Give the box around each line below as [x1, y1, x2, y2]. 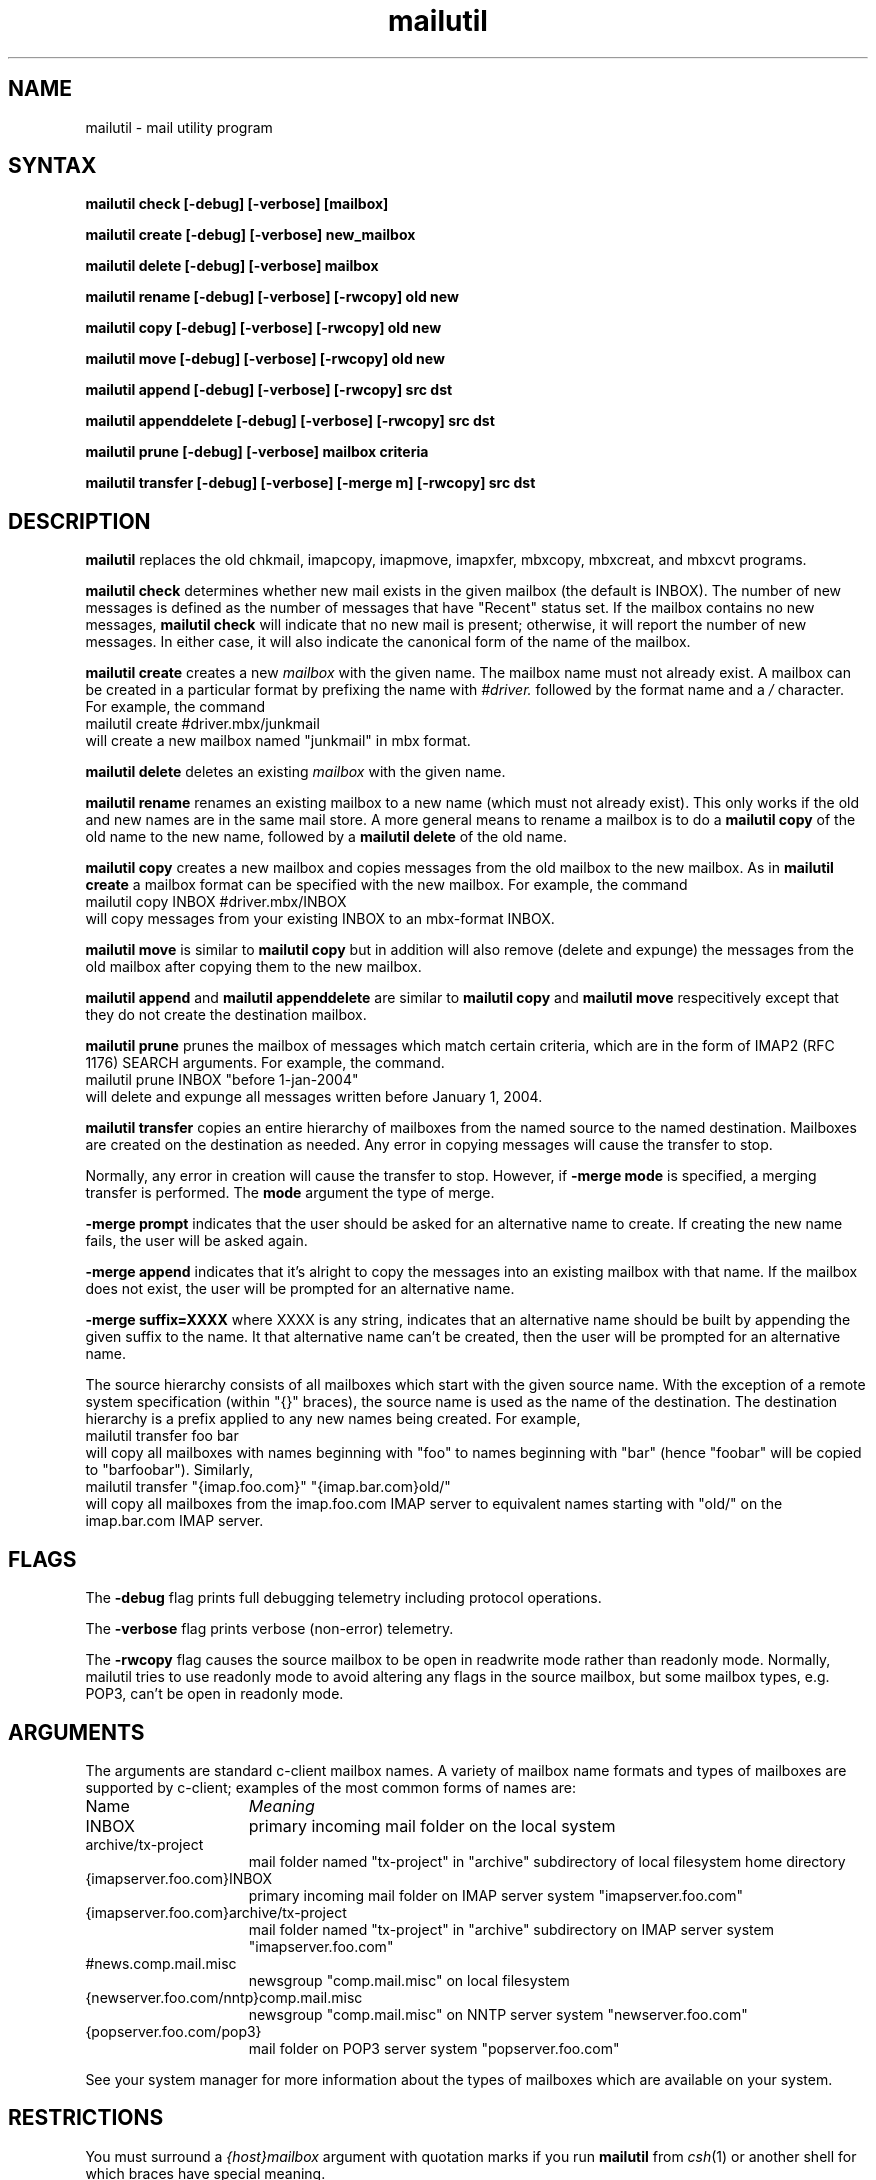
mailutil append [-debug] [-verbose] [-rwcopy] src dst [85, 381, 453, 399]
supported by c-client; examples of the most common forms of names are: [85, 1778, 577, 1796]
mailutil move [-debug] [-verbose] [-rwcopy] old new [85, 350, 445, 368]
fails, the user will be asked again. [85, 1232, 308, 1250]
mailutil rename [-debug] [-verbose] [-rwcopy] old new [85, 288, 459, 306]
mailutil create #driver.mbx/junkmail [85, 715, 320, 733]
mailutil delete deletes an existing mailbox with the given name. [85, 763, 506, 781]
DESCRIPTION [8, 508, 151, 534]
